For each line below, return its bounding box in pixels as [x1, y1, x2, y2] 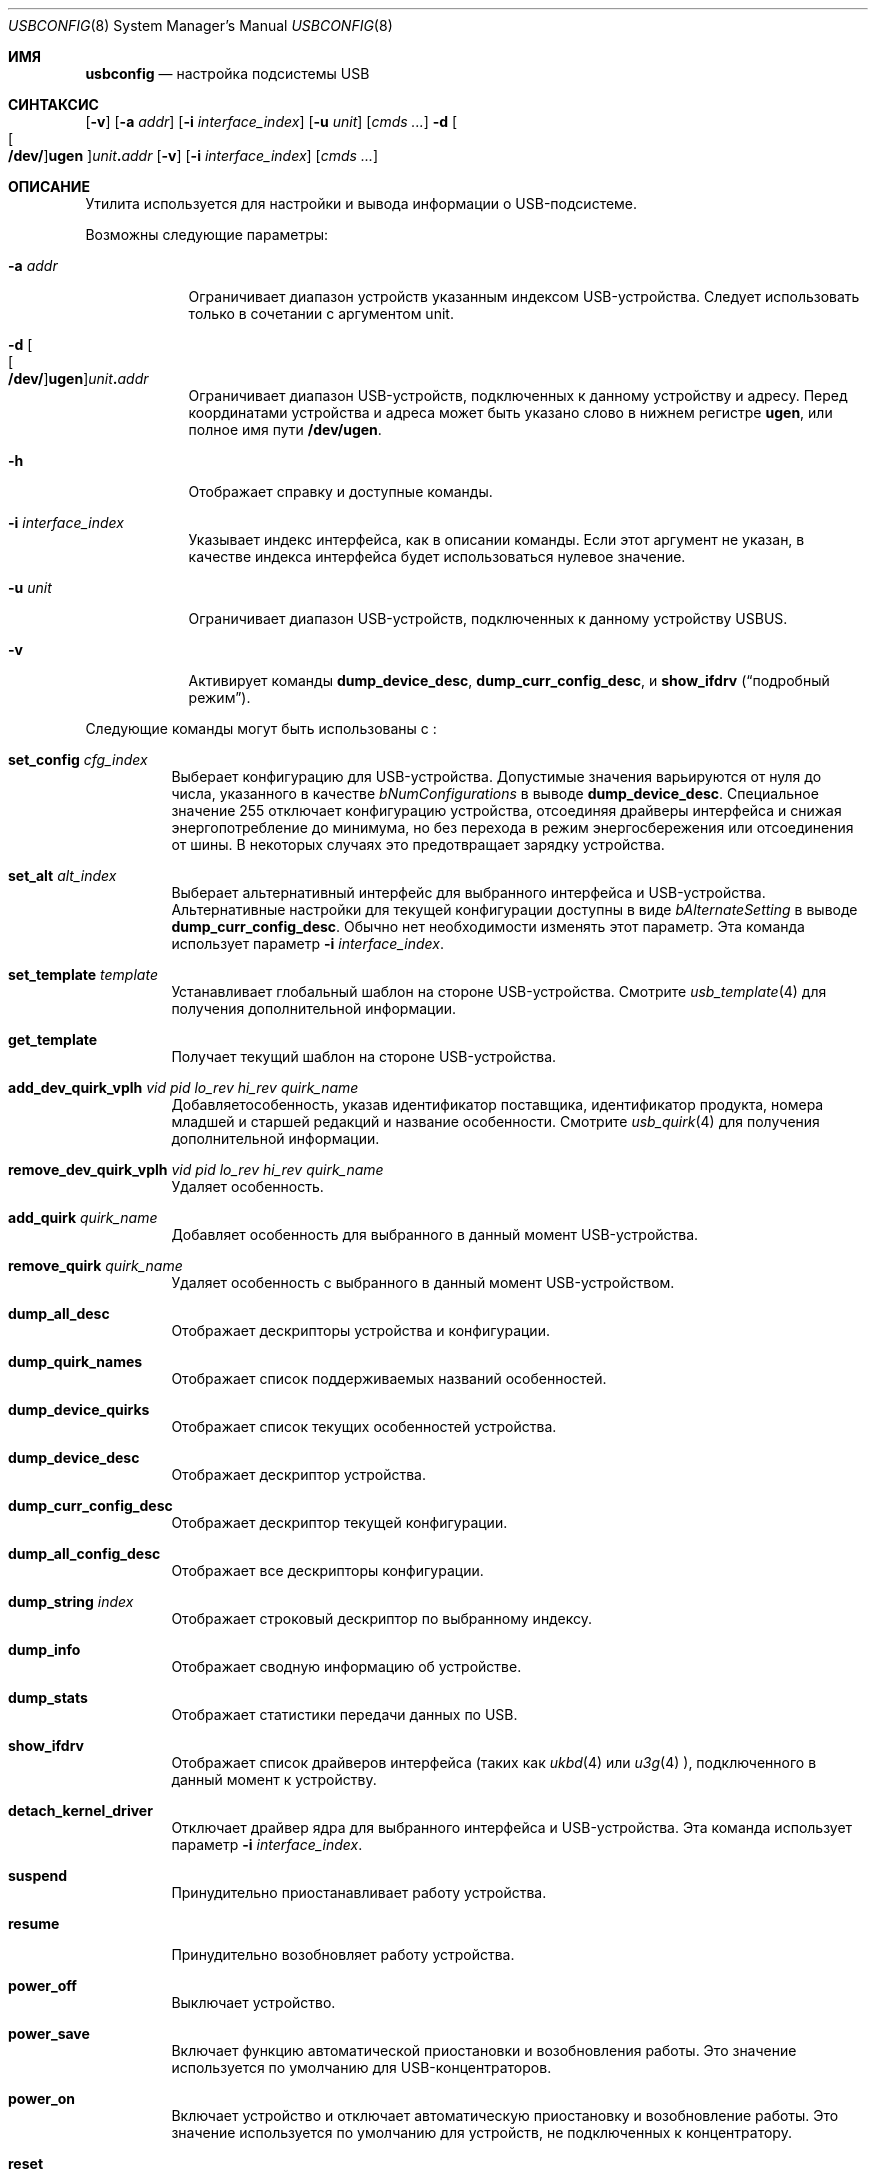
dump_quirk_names [8, 1353, 143, 1370]
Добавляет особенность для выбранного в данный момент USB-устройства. [171, 1226, 699, 1243]
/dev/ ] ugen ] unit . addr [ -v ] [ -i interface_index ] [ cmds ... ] [8, 147, 379, 164]
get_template [8, 1031, 98, 1048]
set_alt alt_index [8, 867, 117, 884]
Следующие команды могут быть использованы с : [85, 720, 437, 737]
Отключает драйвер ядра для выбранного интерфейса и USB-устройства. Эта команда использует [171, 1819, 853, 1836]
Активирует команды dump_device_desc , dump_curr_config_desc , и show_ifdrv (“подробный [188, 672, 830, 689]
